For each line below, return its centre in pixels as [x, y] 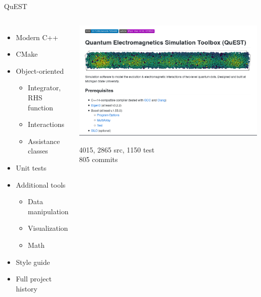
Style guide [33, 262]
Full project [34, 279]
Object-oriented [40, 70]
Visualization [48, 228]
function [40, 107]
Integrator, [44, 88]
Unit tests [31, 167]
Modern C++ [37, 37]
